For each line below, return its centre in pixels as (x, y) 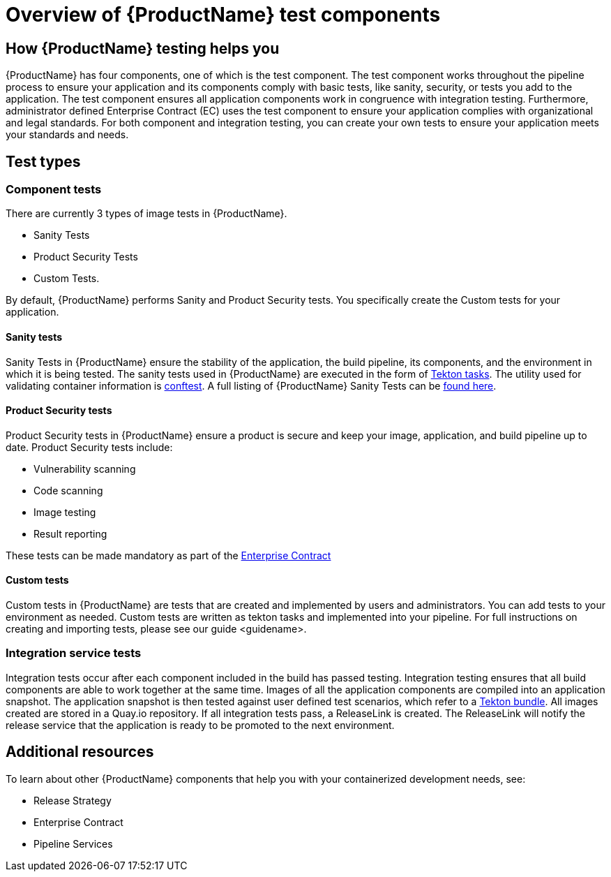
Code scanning (68, 490)
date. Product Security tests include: (89, 447)
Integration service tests (74, 653)
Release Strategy (73, 800)
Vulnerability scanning (85, 469)
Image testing (65, 512)
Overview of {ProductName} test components (223, 15)
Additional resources (80, 752)
